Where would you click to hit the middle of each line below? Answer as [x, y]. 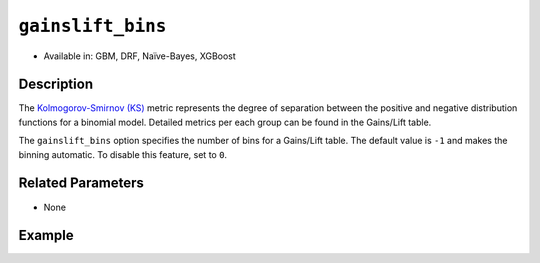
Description [56, 84]
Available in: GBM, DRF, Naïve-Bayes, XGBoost [140, 56]
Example [46, 235]
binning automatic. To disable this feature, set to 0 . [123, 154]
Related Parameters [81, 183]
